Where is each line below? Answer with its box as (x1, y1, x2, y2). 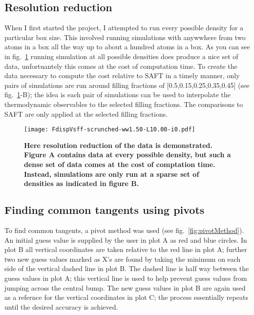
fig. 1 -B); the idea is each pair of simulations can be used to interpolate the (4, 89, 231, 100)
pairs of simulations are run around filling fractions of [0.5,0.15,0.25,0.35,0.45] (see (4, 80, 250, 90)
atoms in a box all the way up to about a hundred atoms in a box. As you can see (4, 42, 250, 52)
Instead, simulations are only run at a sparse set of (24, 168, 199, 179)
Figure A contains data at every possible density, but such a (24, 149, 231, 160)
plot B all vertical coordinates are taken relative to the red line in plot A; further (4, 244, 247, 254)
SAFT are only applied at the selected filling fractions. (4, 108, 168, 119)
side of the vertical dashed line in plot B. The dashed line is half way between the (4, 263, 249, 273)
